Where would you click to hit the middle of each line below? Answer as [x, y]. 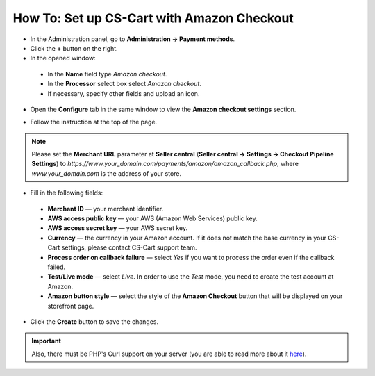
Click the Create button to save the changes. [94, 321]
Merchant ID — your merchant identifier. [106, 209]
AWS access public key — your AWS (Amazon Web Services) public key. [153, 218]
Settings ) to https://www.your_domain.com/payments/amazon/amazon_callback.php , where [165, 164]
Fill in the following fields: [67, 193]
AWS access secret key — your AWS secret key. [117, 228]
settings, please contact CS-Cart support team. [129, 247]
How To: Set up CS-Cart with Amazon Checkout [153, 18]
